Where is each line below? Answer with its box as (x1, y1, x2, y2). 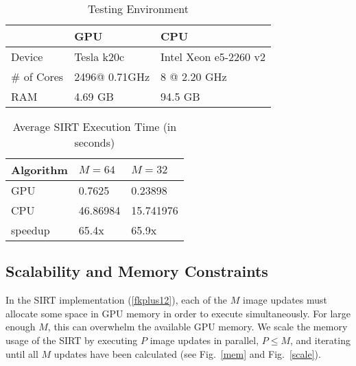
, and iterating (290, 332, 351, 347)
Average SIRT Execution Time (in (12, 119, 177, 134)
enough (5, 319, 36, 334)
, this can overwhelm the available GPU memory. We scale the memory (47, 319, 348, 334)
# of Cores (11, 69, 64, 84)
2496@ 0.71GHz (74, 69, 150, 84)
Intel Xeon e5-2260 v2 (161, 49, 265, 64)
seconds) (74, 134, 115, 150)
